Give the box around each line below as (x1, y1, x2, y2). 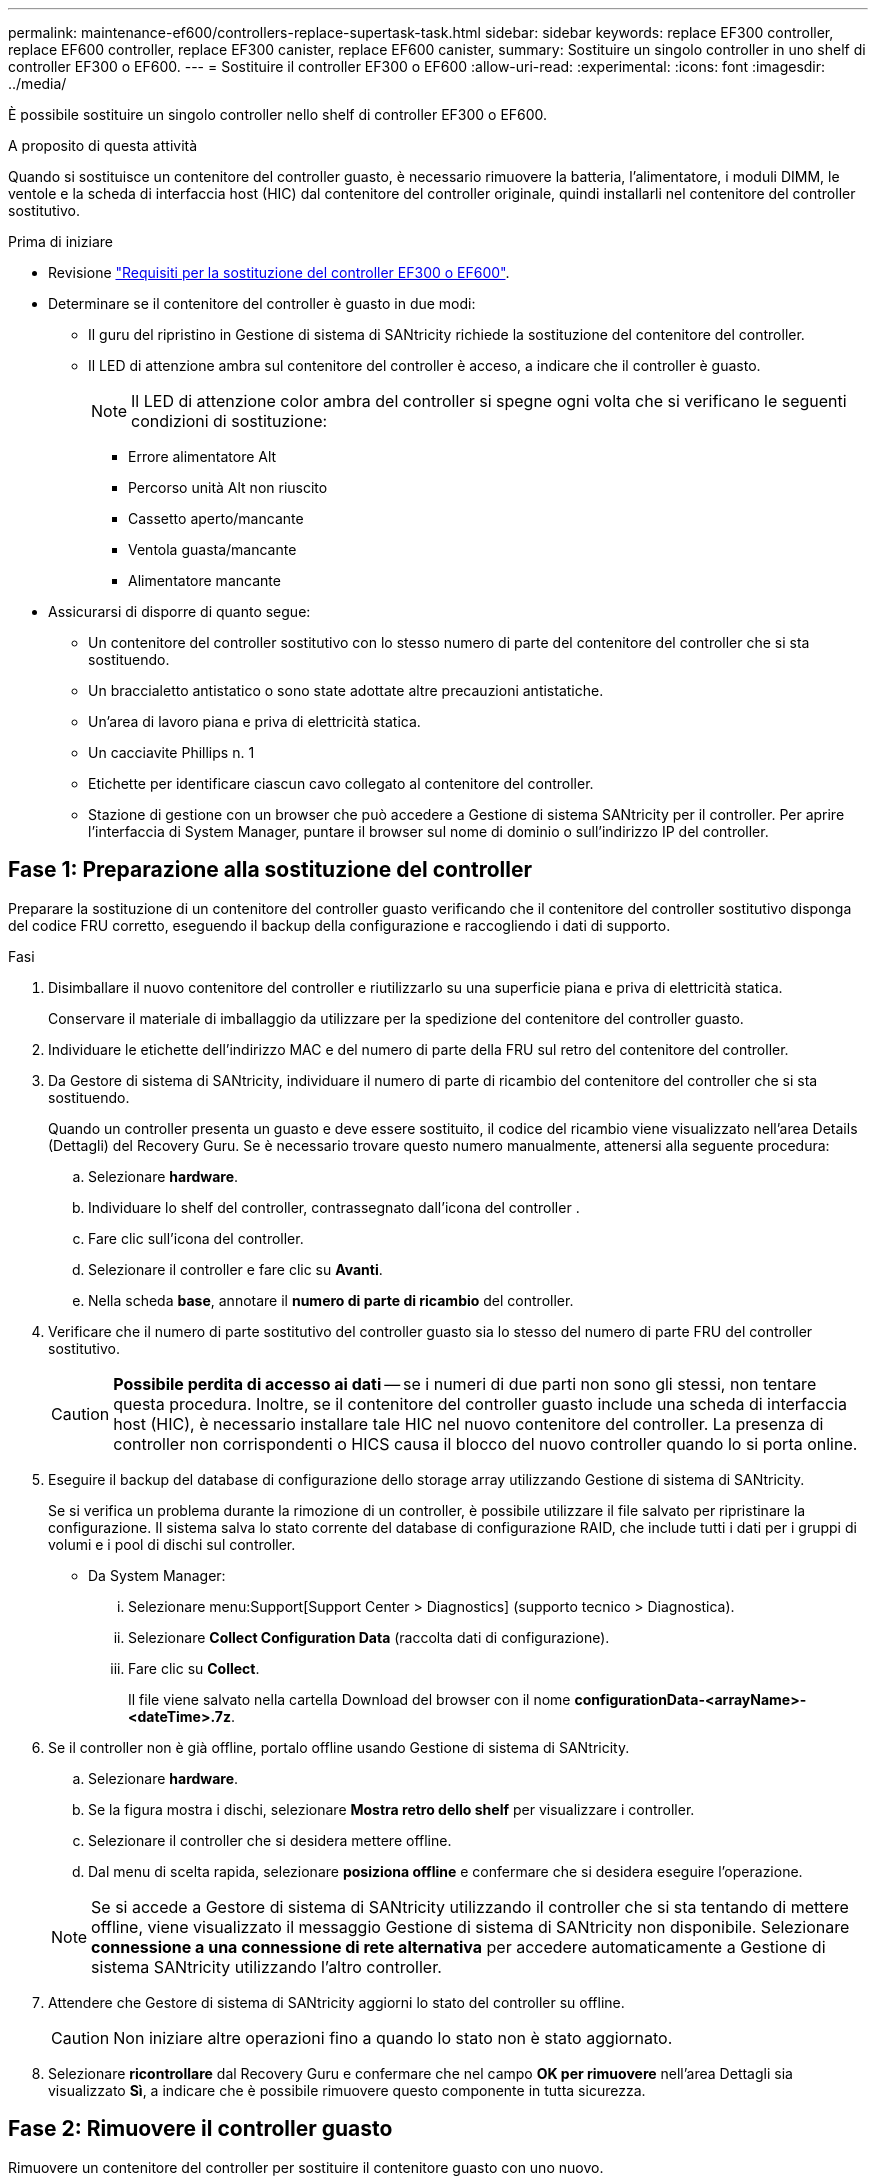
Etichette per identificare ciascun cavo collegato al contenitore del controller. (88, 775, 594, 792)
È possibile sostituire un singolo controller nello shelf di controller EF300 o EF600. (8, 106, 548, 123)
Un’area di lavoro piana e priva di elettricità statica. (88, 713, 421, 730)
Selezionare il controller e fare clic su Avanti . (88, 1260, 383, 1278)
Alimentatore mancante (128, 572, 281, 589)
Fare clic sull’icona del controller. (88, 1229, 304, 1247)
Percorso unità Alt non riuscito (128, 479, 328, 496)
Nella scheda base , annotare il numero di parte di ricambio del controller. (88, 1291, 574, 1309)
